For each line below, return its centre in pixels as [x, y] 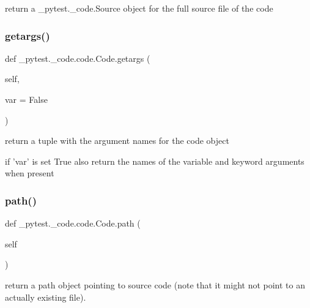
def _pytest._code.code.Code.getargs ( [78, 58]
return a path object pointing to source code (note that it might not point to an [155, 284]
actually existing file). [46, 297]
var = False [26, 99]
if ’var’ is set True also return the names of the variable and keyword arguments [155, 161]
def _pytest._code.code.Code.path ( [73, 223]
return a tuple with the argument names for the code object [117, 141]
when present [30, 173]
